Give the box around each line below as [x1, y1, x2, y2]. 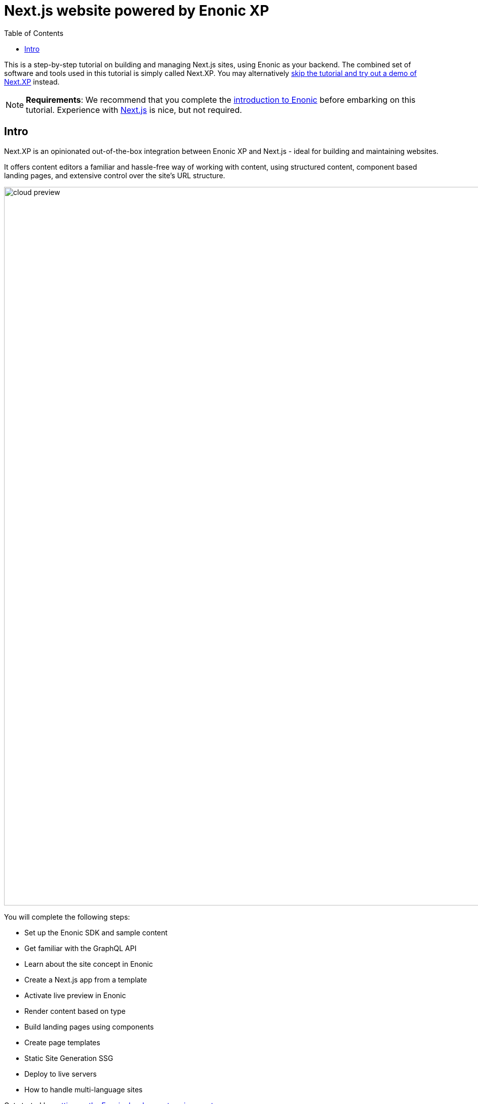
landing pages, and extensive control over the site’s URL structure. [4, 171, 225, 180]
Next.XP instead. [4, 77, 60, 86]
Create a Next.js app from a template [24, 975, 147, 984]
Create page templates [24, 1038, 100, 1047]
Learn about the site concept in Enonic [24, 959, 153, 968]
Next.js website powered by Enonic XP [4, 2, 269, 19]
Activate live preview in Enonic [24, 991, 126, 1000]
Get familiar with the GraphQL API [24, 943, 137, 953]
